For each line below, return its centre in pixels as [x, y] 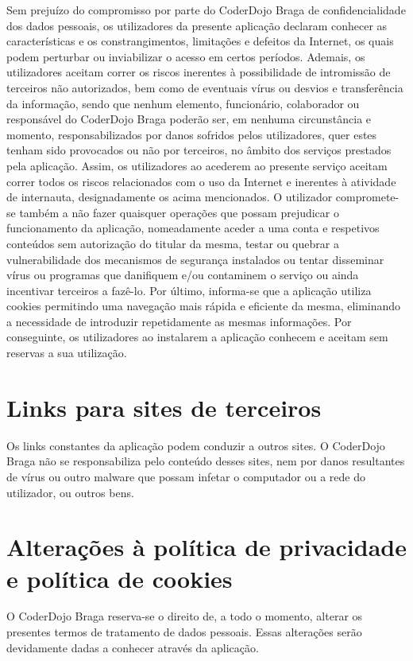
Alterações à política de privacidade [206, 547]
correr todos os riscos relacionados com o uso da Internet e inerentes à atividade [201, 181]
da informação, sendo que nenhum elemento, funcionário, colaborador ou [183, 103]
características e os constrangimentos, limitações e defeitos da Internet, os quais [200, 41]
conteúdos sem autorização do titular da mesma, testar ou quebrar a [173, 243]
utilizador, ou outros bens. [70, 492]
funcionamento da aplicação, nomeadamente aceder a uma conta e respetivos [193, 228]
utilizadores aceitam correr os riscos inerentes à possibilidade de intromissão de [199, 72]
